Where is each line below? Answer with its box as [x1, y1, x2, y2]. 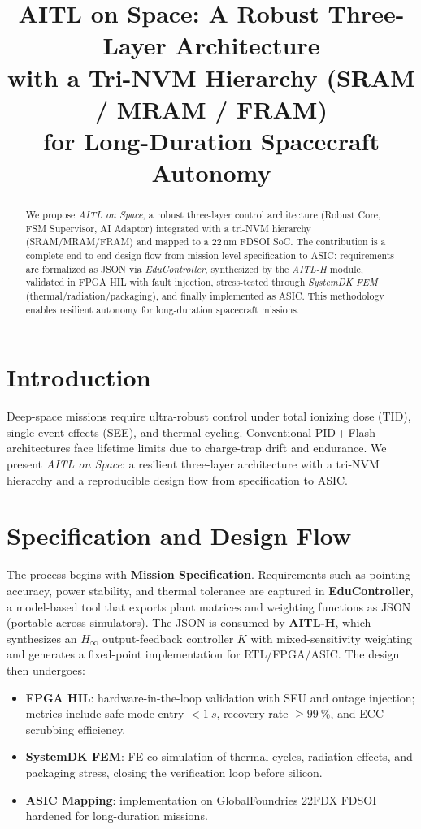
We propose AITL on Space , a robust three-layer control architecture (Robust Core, [25, 208, 381, 222]
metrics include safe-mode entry [25, 705, 184, 722]
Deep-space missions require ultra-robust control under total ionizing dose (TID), [7, 408, 411, 425]
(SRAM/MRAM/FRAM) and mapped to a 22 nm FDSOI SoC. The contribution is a [25, 235, 386, 248]
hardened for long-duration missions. [25, 807, 208, 824]
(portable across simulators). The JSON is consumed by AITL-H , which [7, 614, 371, 631]
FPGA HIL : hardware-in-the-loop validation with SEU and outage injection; [25, 689, 415, 706]
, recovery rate [216, 705, 289, 722]
